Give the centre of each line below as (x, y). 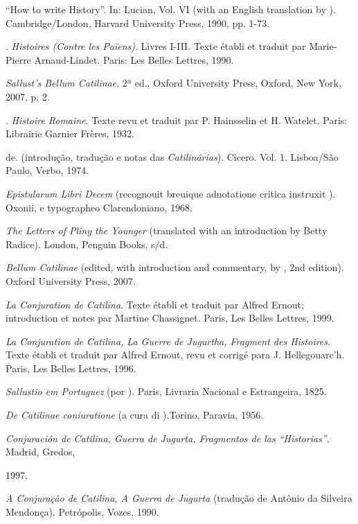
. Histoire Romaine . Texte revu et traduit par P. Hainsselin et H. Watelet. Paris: (177, 120)
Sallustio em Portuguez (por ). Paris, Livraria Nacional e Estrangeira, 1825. (166, 391)
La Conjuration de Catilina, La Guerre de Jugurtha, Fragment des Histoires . (168, 341)
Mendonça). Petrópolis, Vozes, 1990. (82, 512)
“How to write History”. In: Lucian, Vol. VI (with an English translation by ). (171, 9)
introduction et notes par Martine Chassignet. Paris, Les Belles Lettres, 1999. (170, 318)
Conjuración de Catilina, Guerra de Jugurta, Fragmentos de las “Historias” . (168, 438)
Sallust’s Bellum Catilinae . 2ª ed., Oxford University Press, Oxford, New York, (173, 83)
